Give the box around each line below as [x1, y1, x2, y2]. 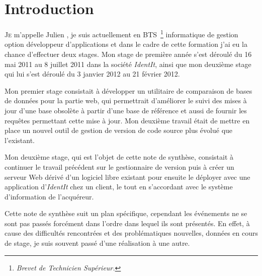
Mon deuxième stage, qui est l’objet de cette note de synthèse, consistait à [5, 152, 234, 162]
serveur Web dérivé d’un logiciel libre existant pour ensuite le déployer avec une [5, 171, 250, 182]
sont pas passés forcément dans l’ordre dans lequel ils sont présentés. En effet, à [5, 218, 250, 228]
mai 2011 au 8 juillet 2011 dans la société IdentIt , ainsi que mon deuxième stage [5, 58, 251, 69]
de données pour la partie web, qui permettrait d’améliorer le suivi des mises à [5, 95, 247, 106]
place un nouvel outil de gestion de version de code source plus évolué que [5, 125, 233, 135]
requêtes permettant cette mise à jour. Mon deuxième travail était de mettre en [5, 115, 250, 125]
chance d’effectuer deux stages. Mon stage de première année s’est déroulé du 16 [5, 48, 252, 59]
